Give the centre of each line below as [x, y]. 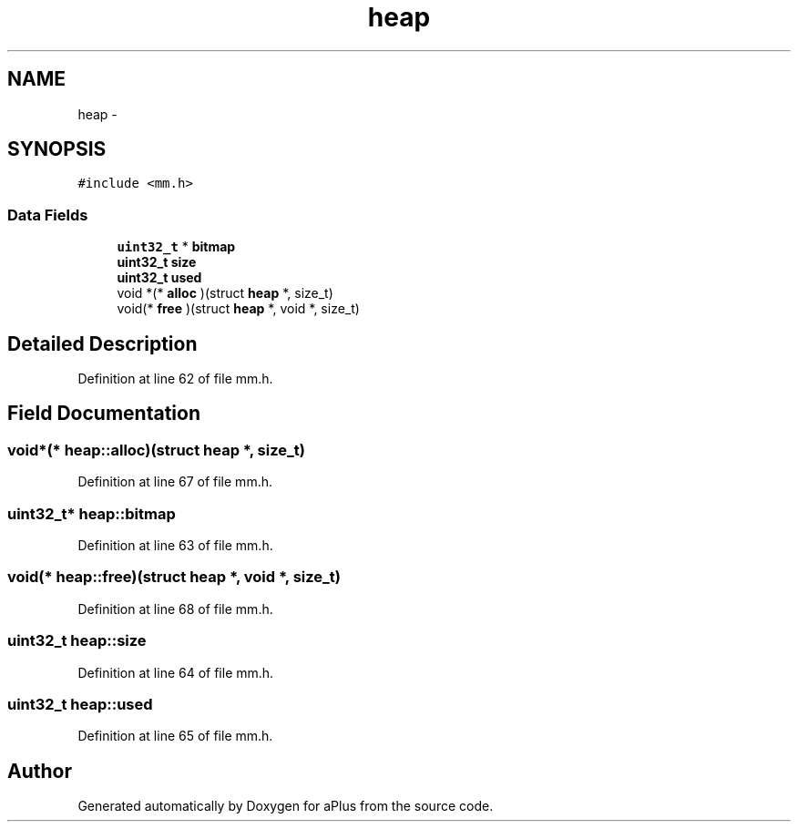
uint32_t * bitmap [176, 247]
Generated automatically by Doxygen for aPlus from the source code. [286, 806]
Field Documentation [104, 414]
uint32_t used [159, 278]
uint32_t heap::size [77, 641]
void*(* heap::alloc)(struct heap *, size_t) [156, 450]
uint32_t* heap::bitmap [92, 513]
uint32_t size [157, 262]
